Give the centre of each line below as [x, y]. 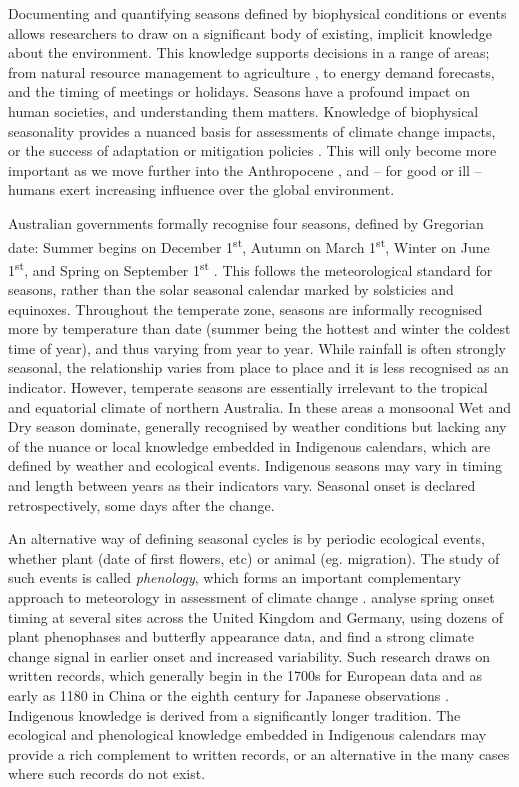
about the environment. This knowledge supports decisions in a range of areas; [249, 52]
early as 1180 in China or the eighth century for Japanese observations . [228, 694]
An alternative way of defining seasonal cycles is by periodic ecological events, [246, 538]
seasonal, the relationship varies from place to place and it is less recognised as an [258, 367]
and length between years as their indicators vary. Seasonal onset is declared [242, 484]
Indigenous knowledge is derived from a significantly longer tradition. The [234, 714]
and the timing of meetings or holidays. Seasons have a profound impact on [239, 91]
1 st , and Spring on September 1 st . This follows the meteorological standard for [250, 268]
